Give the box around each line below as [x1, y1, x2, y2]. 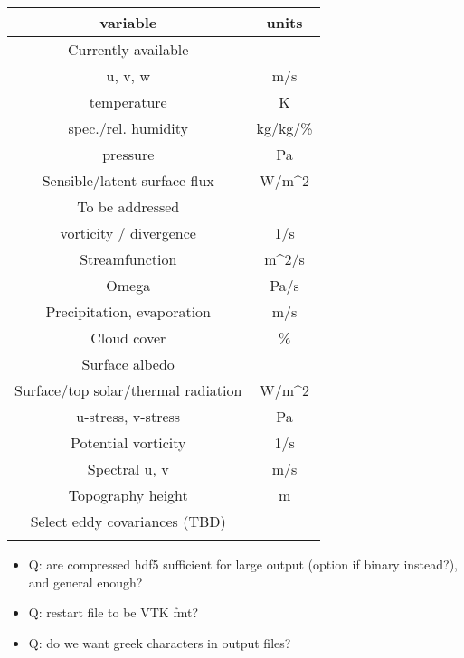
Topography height [68, 484, 188, 505]
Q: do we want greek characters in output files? [28, 633, 291, 652]
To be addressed [77, 196, 180, 217]
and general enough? [28, 572, 143, 591]
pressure [102, 144, 155, 164]
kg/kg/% [256, 117, 313, 138]
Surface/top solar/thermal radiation [14, 380, 242, 400]
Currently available [67, 39, 189, 60]
